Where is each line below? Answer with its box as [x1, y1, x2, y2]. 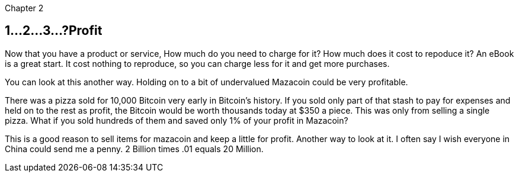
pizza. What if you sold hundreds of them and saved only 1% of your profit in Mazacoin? [5, 115, 348, 125]
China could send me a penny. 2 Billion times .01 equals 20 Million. [5, 143, 264, 154]
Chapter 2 [5, 3, 44, 13]
